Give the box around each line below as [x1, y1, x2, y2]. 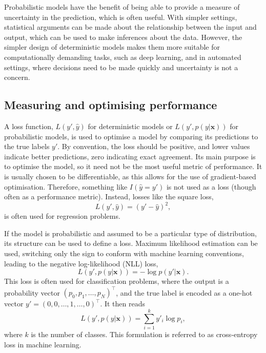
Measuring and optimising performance [4, 97, 217, 113]
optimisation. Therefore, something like [4, 181, 128, 192]
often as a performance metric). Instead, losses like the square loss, [4, 191, 214, 202]
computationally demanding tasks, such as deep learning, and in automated [4, 51, 241, 62]
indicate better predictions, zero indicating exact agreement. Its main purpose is [4, 151, 256, 161]
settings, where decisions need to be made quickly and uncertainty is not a [4, 61, 238, 72]
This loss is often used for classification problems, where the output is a [4, 276, 229, 286]
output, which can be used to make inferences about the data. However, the [4, 31, 242, 42]
